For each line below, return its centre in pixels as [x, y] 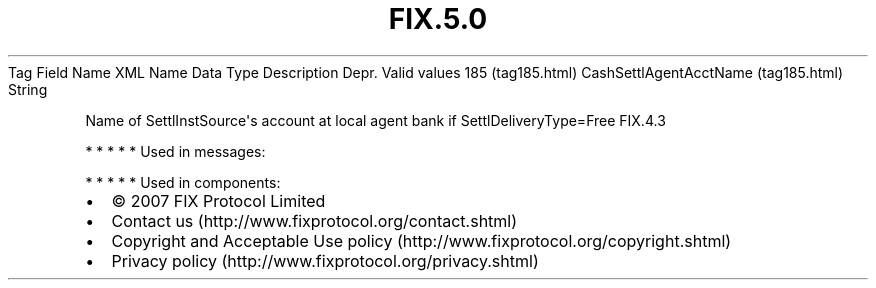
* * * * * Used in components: [183, 182]
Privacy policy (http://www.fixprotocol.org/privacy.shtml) [325, 260]
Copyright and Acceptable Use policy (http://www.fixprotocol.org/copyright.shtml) [421, 240]
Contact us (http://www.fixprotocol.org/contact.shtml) [314, 220]
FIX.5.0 [438, 19]
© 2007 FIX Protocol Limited [218, 200]
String [28, 89]
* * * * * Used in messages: [175, 151]
